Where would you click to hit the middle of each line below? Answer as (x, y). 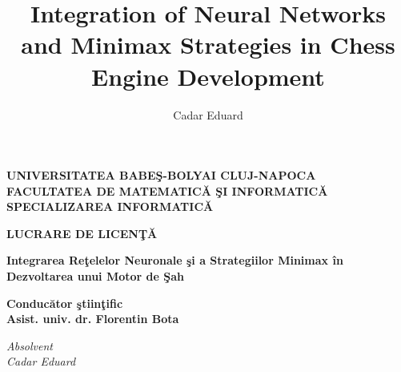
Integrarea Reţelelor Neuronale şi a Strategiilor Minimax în (175, 260)
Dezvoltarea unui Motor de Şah (95, 276)
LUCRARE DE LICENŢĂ (82, 233)
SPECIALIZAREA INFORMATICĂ (110, 206)
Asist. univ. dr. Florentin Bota (93, 319)
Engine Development (208, 76)
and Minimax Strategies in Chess (208, 44)
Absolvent (30, 345)
